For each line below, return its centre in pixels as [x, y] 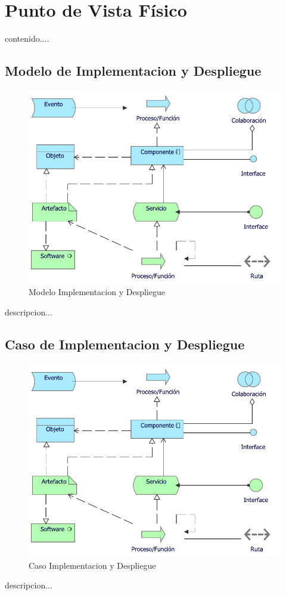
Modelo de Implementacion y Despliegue [133, 71]
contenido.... [27, 38]
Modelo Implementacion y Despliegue [97, 292]
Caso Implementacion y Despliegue [92, 565]
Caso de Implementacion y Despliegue [125, 344]
